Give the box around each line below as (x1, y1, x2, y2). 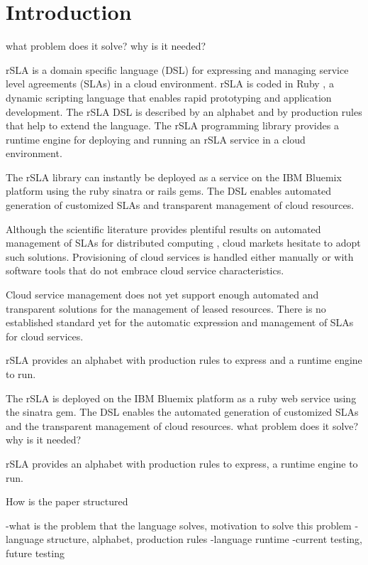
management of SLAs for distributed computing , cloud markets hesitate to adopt (6, 235, 361, 250)
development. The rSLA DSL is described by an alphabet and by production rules (6, 104, 362, 119)
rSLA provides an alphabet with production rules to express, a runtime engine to (6, 456, 358, 470)
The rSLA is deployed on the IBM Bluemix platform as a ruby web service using (6, 390, 357, 405)
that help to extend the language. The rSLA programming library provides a (6, 118, 339, 133)
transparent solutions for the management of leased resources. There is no (6, 301, 326, 316)
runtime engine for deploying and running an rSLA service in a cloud (6, 131, 306, 146)
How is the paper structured (6, 494, 128, 509)
